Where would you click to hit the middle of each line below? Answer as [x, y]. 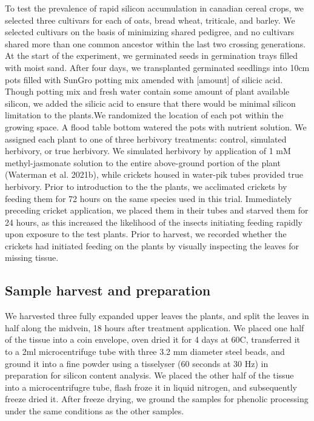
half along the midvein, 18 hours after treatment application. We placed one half [155, 327]
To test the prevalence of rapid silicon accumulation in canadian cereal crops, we [155, 8]
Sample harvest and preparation [108, 290]
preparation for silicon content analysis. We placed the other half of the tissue [149, 375]
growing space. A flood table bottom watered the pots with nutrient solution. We [156, 126]
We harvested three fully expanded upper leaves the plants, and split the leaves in [157, 316]
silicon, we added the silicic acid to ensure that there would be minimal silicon [150, 103]
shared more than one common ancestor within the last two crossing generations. [155, 43]
